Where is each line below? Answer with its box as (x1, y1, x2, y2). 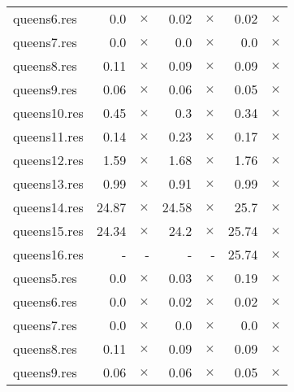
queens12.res (13, 150, 84, 169)
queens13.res (13, 174, 84, 193)
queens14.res (13, 198, 84, 216)
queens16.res (13, 245, 84, 264)
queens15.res (13, 221, 84, 240)
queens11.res (13, 127, 84, 146)
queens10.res (13, 103, 84, 122)
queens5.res (13, 268, 77, 287)
